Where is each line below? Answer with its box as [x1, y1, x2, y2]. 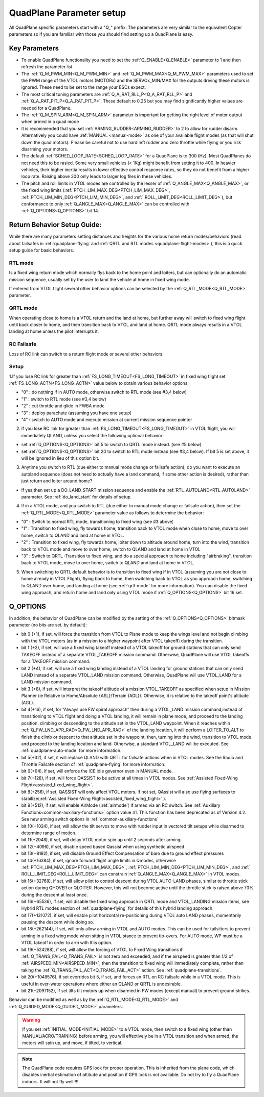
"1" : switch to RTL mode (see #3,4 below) [21, 396, 107, 402]
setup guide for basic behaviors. [9, 248, 74, 253]
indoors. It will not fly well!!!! [22, 1078, 79, 1084]
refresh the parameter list [21, 64, 73, 70]
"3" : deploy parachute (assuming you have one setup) [21, 410, 132, 416]
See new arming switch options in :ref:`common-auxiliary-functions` [21, 816, 159, 822]
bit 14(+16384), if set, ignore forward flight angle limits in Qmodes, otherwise [21, 857, 176, 863]
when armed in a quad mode [21, 119, 79, 125]
